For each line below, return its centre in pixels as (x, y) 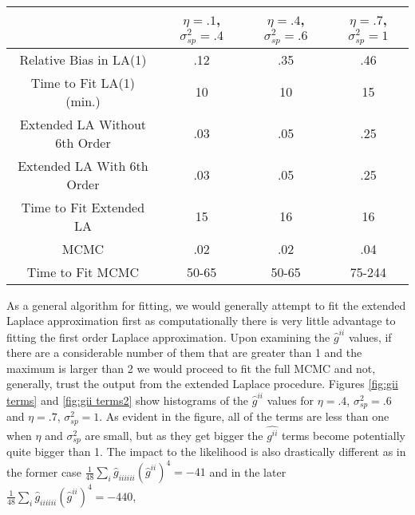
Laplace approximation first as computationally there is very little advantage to (201, 321)
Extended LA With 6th (83, 165)
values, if (370, 337)
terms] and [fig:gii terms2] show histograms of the (128, 400)
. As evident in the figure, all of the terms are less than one (244, 416)
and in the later (248, 471)
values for (290, 400)
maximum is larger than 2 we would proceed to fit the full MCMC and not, (191, 368)
